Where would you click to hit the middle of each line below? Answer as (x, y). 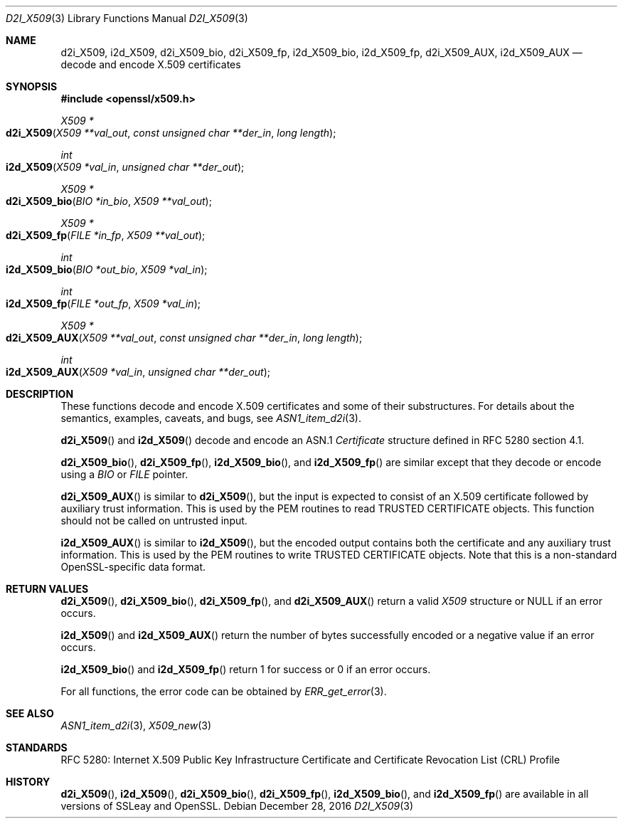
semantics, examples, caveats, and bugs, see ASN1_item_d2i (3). (211, 418)
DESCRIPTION (40, 394)
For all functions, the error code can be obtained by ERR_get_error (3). (224, 691)
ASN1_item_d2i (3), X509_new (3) (136, 725)
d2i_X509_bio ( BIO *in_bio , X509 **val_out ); (109, 201)
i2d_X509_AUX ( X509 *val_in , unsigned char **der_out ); (138, 372)
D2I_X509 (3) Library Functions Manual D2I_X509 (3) (127, 18)
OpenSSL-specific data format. (133, 567)
